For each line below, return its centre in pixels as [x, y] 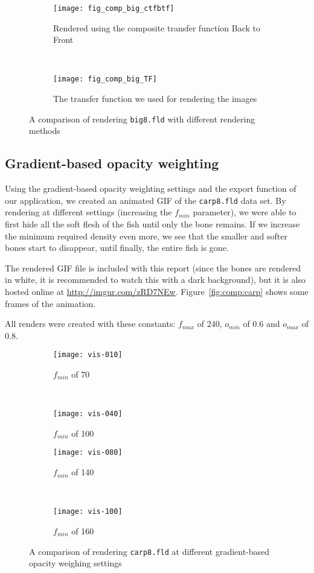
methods [45, 131]
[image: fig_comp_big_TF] [105, 79]
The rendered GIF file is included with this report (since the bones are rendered [153, 268]
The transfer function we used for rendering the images [155, 99]
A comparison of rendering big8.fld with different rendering [142, 119]
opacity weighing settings [75, 563]
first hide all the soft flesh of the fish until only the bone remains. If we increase [152, 223]
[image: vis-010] [88, 355]
